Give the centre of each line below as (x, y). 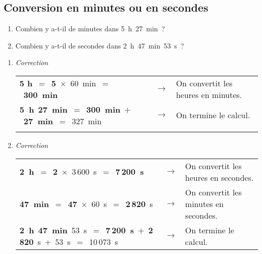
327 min (87, 121)
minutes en (204, 204)
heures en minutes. (209, 94)
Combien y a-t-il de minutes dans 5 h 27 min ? (90, 29)
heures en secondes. (219, 177)
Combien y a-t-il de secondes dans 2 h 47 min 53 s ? (100, 45)
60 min (83, 83)
